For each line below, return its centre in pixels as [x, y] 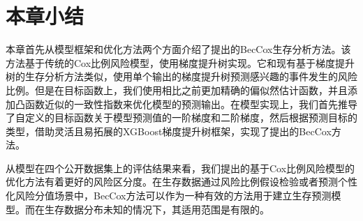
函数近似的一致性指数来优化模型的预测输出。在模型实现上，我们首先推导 [191, 104]
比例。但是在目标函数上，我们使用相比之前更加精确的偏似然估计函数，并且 [177, 90]
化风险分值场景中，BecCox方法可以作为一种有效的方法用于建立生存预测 [169, 196]
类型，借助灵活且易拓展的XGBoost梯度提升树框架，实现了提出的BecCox [169, 131]
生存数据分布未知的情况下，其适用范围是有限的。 [157, 209]
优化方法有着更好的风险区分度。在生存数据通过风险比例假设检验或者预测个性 [181, 182]
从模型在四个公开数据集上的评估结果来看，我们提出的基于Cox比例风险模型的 [180, 168]
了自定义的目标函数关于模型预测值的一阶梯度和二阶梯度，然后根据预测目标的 [181, 117]
